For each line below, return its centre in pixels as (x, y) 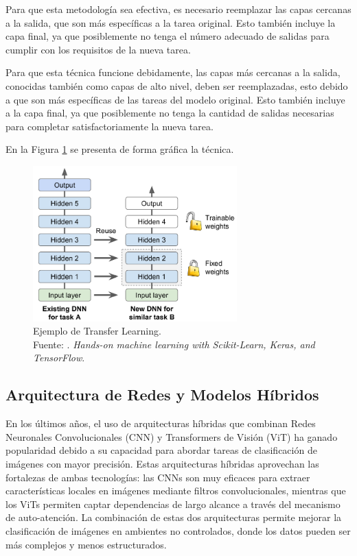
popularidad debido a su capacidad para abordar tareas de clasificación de (161, 450)
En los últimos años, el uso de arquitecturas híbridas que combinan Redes (161, 423)
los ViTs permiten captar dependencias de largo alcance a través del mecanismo (173, 504)
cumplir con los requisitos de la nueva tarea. (98, 49)
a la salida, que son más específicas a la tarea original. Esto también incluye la (171, 22)
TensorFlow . (59, 358)
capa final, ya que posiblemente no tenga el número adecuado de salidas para (168, 36)
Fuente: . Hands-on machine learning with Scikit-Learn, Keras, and (174, 344)
